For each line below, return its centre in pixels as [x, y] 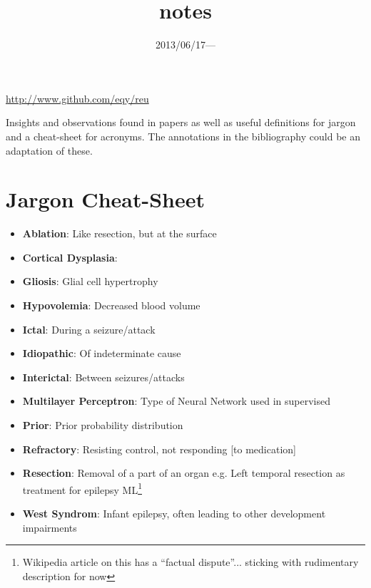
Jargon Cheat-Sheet [105, 199]
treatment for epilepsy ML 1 [82, 488]
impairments [50, 527]
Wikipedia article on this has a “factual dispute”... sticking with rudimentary [190, 562]
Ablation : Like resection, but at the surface [120, 233]
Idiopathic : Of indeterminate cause [102, 353]
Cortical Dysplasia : [70, 257]
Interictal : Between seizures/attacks [103, 377]
